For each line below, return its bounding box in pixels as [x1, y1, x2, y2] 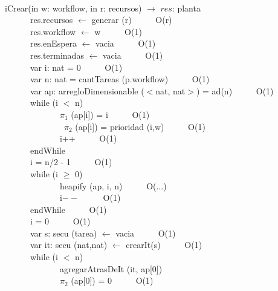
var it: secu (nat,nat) [30, 238, 108, 251]
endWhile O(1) [30, 203, 107, 215]
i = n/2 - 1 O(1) [30, 155, 112, 168]
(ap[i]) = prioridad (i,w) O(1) [75, 120, 205, 132]
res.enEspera [30, 37, 77, 50]
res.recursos [30, 13, 73, 26]
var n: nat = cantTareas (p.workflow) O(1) [30, 73, 210, 85]
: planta [172, 1, 201, 14]
